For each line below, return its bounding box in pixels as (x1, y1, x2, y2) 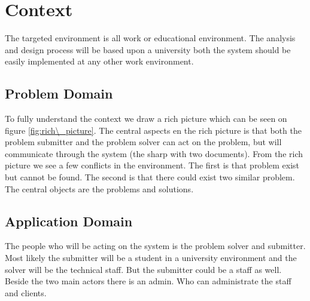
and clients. (5, 286, 47, 299)
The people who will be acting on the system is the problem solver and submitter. (5, 239, 306, 252)
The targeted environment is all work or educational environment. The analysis (5, 32, 296, 44)
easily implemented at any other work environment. (5, 55, 194, 67)
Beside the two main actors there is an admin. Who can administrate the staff (5, 275, 291, 287)
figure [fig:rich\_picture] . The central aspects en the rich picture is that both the (5, 124, 302, 136)
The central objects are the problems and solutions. (5, 182, 194, 195)
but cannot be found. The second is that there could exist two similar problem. (5, 171, 295, 183)
